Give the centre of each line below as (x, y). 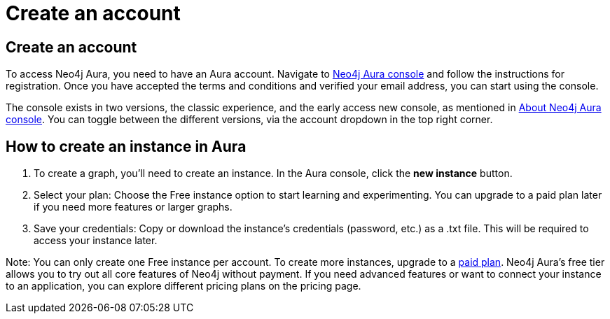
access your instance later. (96, 241)
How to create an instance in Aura (126, 146)
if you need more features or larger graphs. (133, 207)
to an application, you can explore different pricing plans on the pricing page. (183, 286)
